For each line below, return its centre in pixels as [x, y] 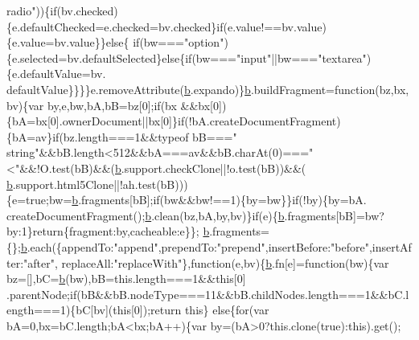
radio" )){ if [32, 10]
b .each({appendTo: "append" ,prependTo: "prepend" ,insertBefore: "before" [195, 246]
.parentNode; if [42, 294]
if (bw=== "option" [179, 42]
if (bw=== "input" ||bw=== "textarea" [276, 57]
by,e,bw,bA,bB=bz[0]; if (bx [112, 105]
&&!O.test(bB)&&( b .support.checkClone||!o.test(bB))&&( [163, 168]
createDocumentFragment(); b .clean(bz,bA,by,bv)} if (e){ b [146, 215]
